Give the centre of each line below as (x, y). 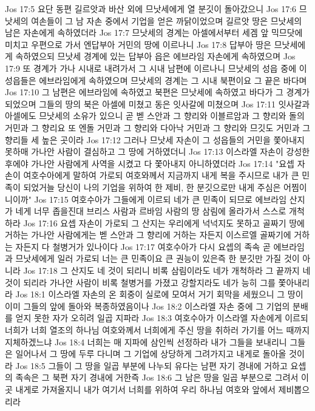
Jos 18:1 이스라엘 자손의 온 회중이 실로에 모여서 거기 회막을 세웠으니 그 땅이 (159, 294)
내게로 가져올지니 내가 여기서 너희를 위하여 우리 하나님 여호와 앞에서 (145, 389)
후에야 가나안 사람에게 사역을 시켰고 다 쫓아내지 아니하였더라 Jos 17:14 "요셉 (150, 163)
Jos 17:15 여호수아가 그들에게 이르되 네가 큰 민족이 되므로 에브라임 (161, 199)
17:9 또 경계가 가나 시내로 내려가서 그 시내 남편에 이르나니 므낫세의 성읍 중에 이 (156, 68)
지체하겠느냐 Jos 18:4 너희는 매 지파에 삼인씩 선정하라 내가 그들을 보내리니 (146, 341)
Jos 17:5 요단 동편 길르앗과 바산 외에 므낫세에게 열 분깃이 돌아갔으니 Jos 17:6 (151, 8)
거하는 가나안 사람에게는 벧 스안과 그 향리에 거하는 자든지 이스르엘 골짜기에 (148, 235)
